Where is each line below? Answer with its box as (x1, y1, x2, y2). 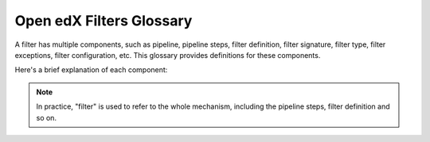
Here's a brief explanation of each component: (14, 65, 168, 75)
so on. (36, 113, 57, 122)
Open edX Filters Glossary (14, 12, 193, 29)
